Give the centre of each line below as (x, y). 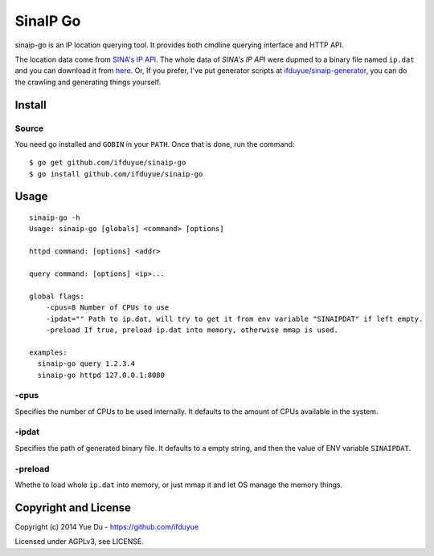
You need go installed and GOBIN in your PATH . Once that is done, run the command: (155, 144)
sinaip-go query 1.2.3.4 (86, 364)
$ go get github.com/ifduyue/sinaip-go (108, 163)
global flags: (57, 296)
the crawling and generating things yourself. (88, 82)
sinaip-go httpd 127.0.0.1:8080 (101, 375)
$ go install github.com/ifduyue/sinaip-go (116, 174)
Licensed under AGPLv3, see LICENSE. (79, 542)
